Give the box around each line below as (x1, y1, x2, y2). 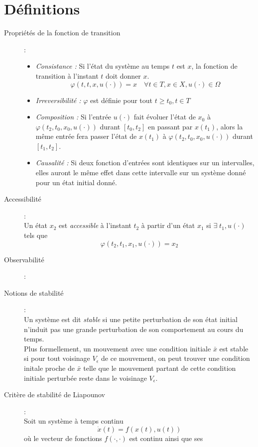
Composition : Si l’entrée (35, 112, 112, 122)
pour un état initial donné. (35, 177, 117, 187)
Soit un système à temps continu (24, 416, 124, 426)
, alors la (216, 121, 243, 131)
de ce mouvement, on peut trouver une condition (101, 353, 250, 363)
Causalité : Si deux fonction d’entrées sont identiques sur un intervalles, (35, 157, 255, 168)
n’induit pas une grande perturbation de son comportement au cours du (24, 324, 244, 334)
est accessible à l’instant (59, 220, 131, 230)
